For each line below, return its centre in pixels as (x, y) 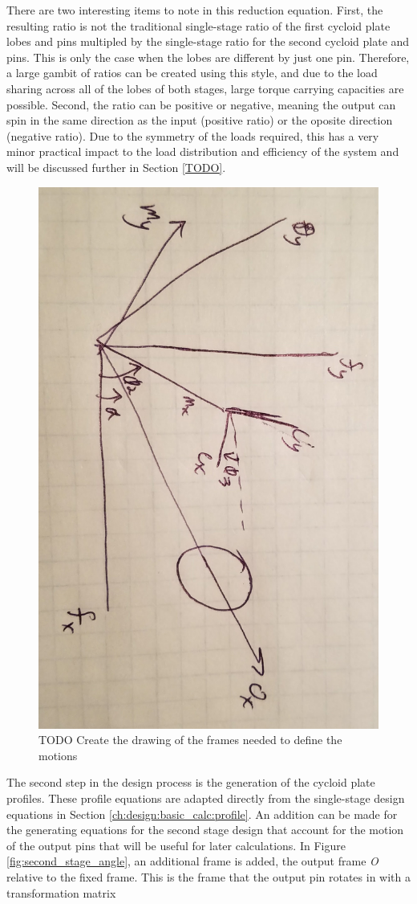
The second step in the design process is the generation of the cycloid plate (191, 782)
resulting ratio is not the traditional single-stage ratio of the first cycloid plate (198, 25)
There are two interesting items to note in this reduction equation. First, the (195, 10)
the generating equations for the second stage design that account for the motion (205, 830)
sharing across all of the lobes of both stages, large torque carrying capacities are (205, 88)
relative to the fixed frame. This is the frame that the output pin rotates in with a (208, 877)
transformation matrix (61, 892)
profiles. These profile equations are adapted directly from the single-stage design (206, 798)
